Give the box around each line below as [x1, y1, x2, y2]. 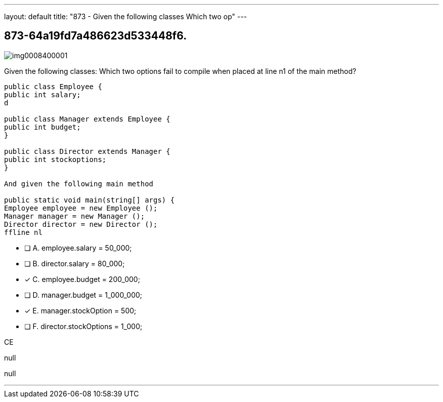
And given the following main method [4, 179, 154, 188]
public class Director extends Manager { [4, 147, 170, 155]
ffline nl [4, 228, 42, 236]
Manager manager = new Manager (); [4, 212, 145, 220]
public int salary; [4, 90, 81, 99]
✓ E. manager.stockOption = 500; [24, 306, 137, 315]
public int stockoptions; [4, 155, 107, 164]
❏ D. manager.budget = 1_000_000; [24, 290, 143, 299]
